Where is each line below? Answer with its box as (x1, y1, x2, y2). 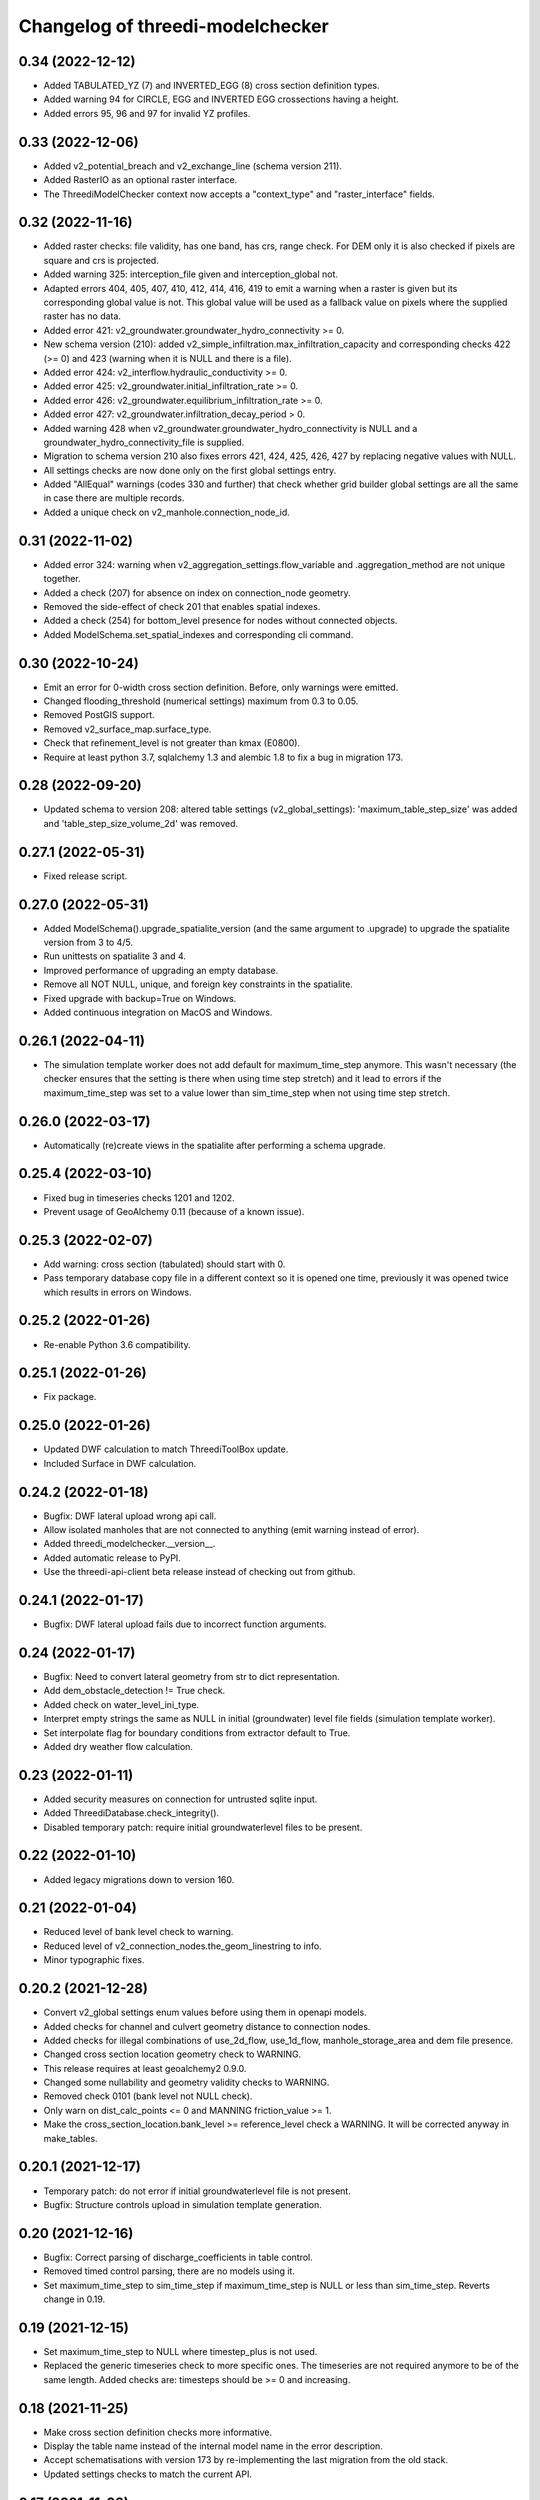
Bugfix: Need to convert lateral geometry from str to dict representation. (43, 1671, 340, 1682)
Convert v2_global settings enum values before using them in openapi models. (43, 2006, 367, 2019)
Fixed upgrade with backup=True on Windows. (43, 992, 237, 1004)
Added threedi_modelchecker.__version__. (43, 1538, 216, 1550)
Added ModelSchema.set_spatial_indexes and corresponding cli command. (43, 628, 354, 640)
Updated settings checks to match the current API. (43, 2468, 252, 2480)
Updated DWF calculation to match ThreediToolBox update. (43, 1443, 289, 1455)
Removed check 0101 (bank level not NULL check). (43, 2090, 253, 2102)
